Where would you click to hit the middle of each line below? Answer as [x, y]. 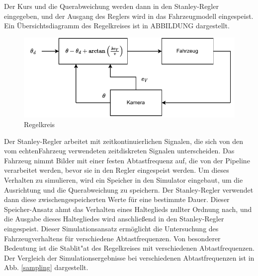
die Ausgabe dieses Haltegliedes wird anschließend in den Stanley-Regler [114, 219]
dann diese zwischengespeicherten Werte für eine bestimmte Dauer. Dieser [117, 199]
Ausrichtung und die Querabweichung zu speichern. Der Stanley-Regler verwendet [129, 189]
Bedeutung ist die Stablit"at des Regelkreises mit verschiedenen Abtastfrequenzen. [129, 248]
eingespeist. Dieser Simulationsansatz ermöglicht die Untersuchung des [111, 229]
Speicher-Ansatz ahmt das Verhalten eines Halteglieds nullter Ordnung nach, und [128, 209]
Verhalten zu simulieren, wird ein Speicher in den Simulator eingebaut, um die [124, 180]
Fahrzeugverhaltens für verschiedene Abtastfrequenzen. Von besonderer [112, 238]
